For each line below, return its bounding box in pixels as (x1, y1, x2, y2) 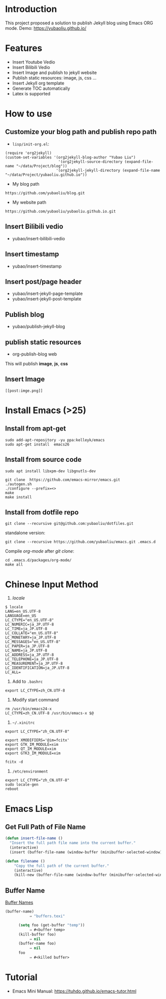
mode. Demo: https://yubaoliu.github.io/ (5, 25, 86, 31)
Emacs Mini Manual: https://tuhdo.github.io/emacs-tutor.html (12, 988, 137, 994)
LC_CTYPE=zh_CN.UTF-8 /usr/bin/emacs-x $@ (5, 711, 94, 716)
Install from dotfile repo (5, 508, 79, 516)
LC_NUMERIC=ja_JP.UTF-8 (5, 622, 54, 627)
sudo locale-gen (5, 782, 39, 787)
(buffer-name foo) (18, 941, 56, 946)
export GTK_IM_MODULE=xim (5, 742, 58, 747)
